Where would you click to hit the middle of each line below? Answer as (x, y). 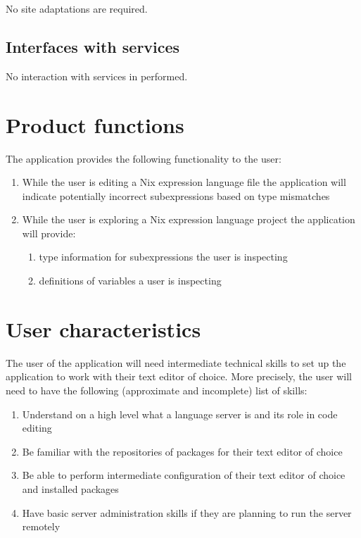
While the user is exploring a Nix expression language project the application (189, 219)
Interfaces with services (93, 46)
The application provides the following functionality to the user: (144, 158)
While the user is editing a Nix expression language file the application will (184, 182)
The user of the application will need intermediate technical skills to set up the (176, 362)
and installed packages (70, 488)
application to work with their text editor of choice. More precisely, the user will (179, 376)
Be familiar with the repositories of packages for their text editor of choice (182, 451)
